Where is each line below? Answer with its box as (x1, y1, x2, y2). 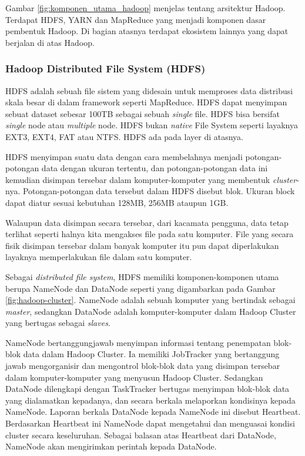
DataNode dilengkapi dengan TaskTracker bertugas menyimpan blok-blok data (5, 382, 290, 395)
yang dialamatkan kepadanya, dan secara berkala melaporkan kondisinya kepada (5, 394, 296, 406)
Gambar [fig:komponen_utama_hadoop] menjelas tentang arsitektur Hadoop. (5, 2, 286, 14)
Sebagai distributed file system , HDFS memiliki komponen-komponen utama (5, 270, 279, 282)
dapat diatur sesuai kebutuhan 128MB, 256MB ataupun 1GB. (5, 196, 229, 208)
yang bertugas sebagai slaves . (5, 317, 110, 329)
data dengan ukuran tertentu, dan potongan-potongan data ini (41, 162, 268, 174)
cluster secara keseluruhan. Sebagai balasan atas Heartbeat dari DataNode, (5, 428, 276, 441)
